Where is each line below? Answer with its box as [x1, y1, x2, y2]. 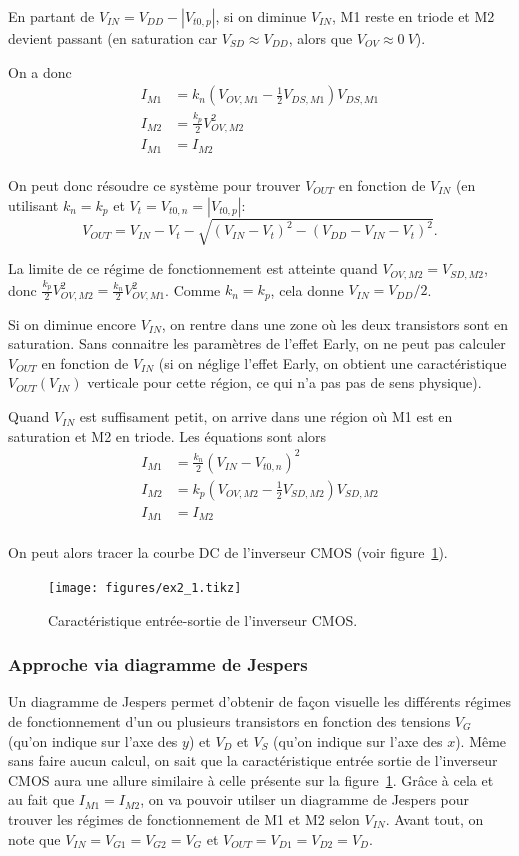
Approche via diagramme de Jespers [8, 652, 308, 677]
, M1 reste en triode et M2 [332, 6, 495, 26]
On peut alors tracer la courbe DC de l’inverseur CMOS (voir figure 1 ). [8, 542, 448, 563]
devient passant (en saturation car [8, 28, 218, 48]
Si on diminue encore [8, 313, 136, 334]
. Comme [165, 279, 221, 300]
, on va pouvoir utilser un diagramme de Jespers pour [140, 789, 470, 810]
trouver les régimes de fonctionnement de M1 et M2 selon [8, 808, 360, 829]
